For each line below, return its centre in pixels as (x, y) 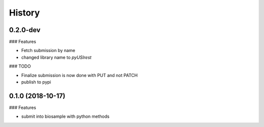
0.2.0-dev (25, 30)
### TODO (20, 66)
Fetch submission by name (48, 51)
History (24, 13)
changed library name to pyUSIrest (56, 57)
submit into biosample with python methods (65, 116)
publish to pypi (36, 82)
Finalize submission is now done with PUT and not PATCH (79, 75)
